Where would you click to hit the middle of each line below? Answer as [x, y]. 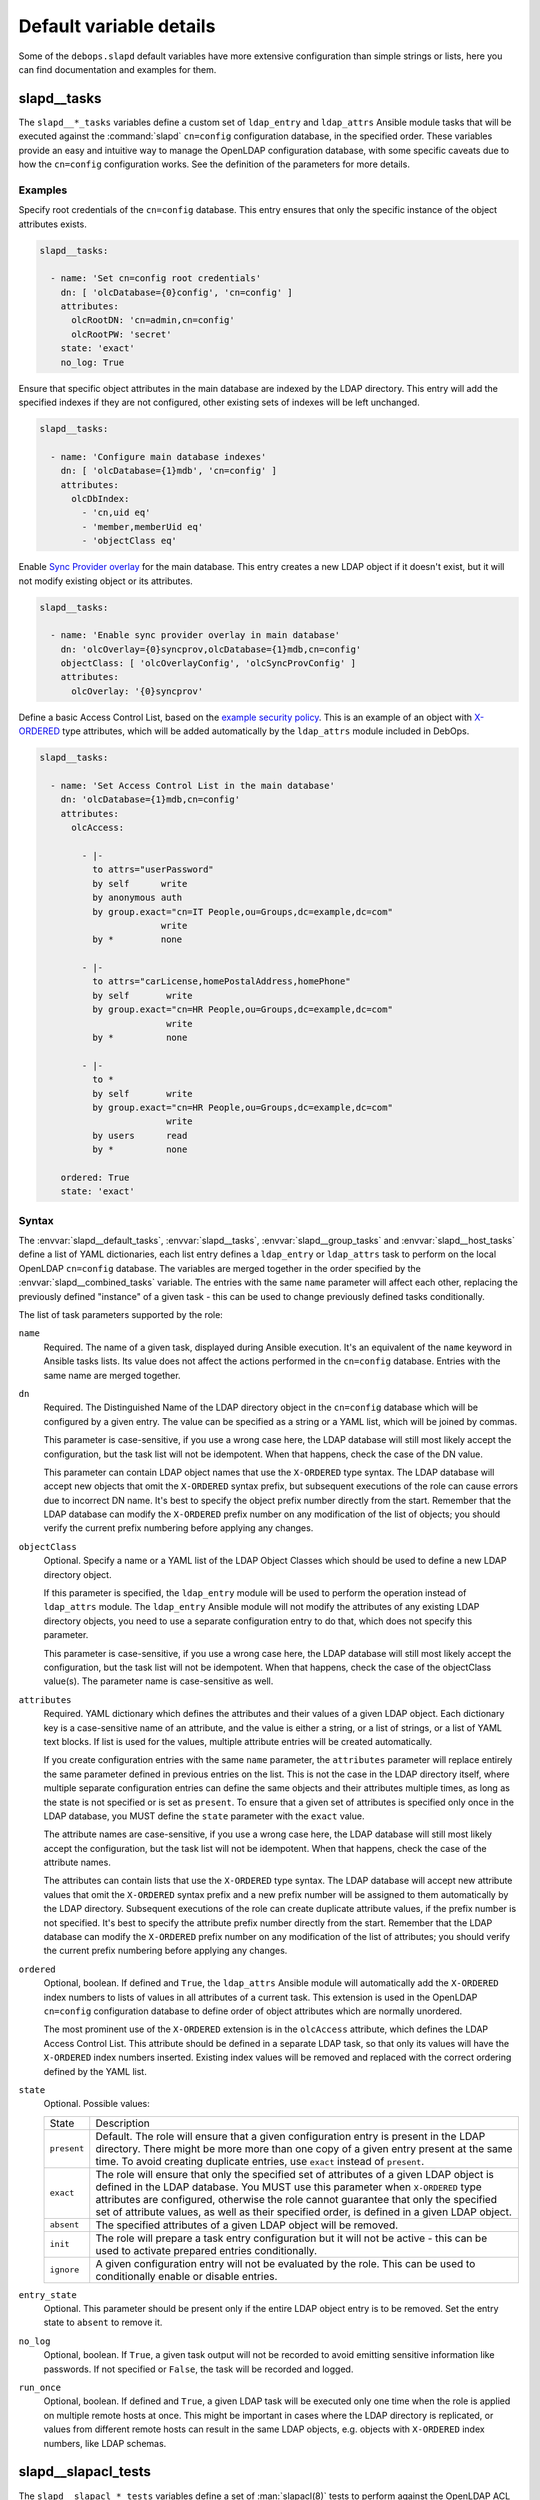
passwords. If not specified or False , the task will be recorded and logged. [198, 2369]
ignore [64, 2270]
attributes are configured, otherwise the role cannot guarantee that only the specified [296, 2199]
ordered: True [95, 1177]
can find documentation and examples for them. [117, 69]
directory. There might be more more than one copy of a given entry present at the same [304, 2148]
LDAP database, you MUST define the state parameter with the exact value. [204, 1816]
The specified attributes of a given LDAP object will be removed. [247, 2225]
